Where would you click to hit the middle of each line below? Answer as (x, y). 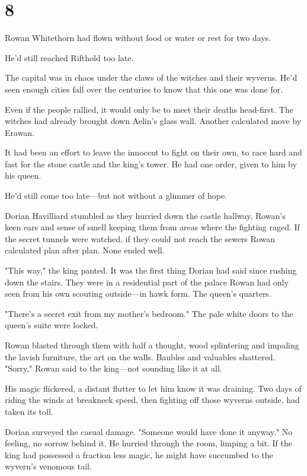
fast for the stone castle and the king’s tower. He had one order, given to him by (151, 164)
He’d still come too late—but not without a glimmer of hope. (116, 196)
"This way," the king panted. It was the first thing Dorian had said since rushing (151, 270)
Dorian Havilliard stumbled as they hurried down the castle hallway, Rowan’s (145, 215)
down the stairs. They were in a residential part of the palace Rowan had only (147, 282)
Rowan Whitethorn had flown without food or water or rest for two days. (138, 38)
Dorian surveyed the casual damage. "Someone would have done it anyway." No (149, 431)
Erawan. (20, 132)
